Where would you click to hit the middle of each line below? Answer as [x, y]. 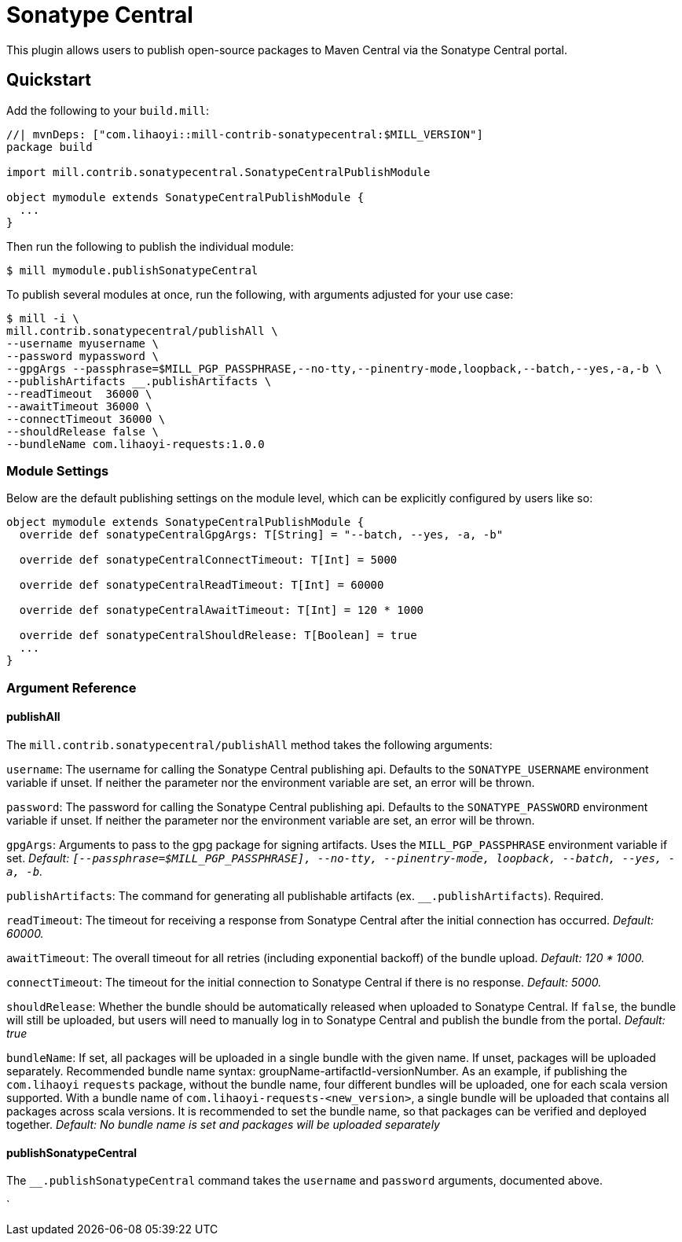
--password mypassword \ [82, 356]
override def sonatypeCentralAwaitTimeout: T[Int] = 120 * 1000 [222, 610]
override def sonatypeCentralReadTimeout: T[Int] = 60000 [202, 585]
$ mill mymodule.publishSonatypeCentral [132, 270]
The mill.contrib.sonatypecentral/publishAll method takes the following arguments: [249, 744]
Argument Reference [71, 687]
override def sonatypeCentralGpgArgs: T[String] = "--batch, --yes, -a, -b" [261, 535]
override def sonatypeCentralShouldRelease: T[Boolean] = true [218, 636]
